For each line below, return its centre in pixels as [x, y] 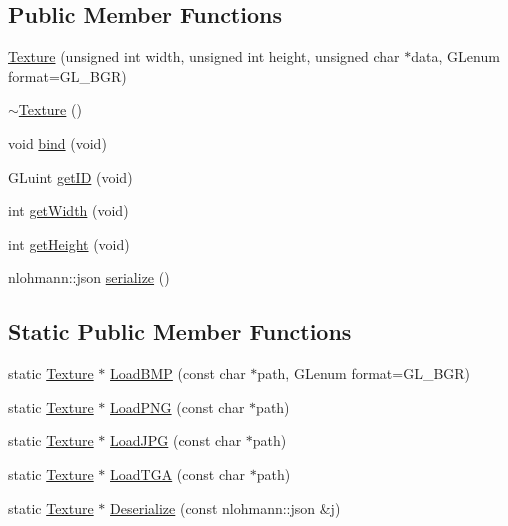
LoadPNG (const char [177, 406]
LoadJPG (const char [176, 440]
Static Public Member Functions [180, 331]
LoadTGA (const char [177, 473]
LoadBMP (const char [178, 373]
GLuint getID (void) [70, 176]
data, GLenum [455, 56]
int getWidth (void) [68, 210]
